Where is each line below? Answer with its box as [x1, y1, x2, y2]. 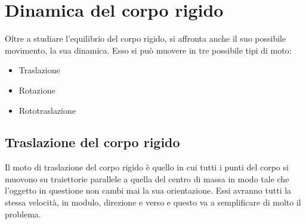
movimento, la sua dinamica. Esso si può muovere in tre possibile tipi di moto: [5, 43, 292, 56]
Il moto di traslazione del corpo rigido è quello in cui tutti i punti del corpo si [5, 161, 289, 173]
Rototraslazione [18, 104, 76, 116]
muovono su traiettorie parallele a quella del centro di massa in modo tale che [5, 172, 289, 185]
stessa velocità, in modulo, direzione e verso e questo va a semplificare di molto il [5, 196, 301, 209]
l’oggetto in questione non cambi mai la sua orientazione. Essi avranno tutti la [5, 184, 292, 197]
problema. [5, 207, 41, 220]
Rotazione [18, 83, 55, 96]
